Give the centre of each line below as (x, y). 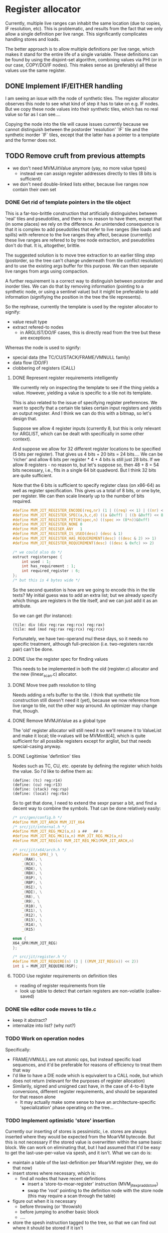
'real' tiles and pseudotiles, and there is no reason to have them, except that (83, 218)
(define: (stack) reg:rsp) (41, 789)
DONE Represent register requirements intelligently (65, 378)
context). (22, 439)
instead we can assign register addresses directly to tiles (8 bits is (88, 173)
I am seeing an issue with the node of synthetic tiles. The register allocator (82, 98)
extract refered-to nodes (38, 327)
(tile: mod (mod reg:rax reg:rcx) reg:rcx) (59, 629)
